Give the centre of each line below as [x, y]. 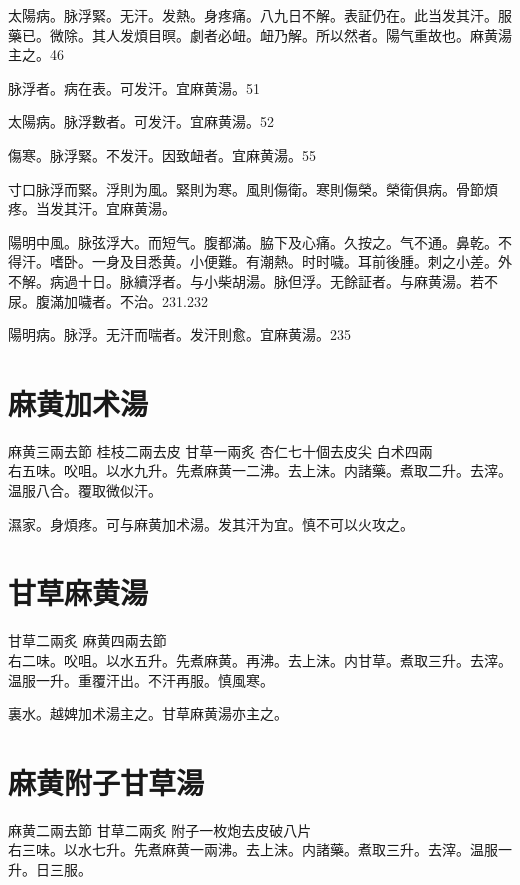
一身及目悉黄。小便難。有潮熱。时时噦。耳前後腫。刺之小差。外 [301, 261]
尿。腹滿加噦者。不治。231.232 [108, 300]
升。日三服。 [50, 869]
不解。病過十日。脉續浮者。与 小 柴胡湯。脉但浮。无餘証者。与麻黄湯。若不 [253, 280]
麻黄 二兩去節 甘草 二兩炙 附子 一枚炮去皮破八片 [160, 829]
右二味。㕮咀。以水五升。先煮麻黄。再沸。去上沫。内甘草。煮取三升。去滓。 [260, 659]
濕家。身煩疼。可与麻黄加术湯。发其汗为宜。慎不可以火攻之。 [211, 523]
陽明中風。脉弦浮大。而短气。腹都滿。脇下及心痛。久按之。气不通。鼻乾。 [253, 241]
